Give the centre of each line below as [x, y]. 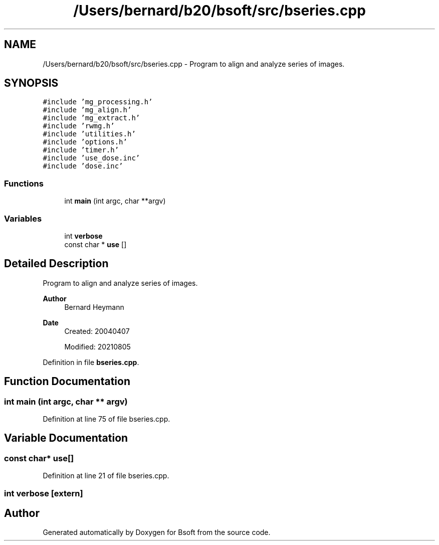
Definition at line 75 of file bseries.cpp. [106, 419]
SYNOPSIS [31, 83]
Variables [23, 218]
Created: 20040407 [97, 331]
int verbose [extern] [44, 493]
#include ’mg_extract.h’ [91, 118]
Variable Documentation [66, 438]
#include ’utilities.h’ [89, 134]
